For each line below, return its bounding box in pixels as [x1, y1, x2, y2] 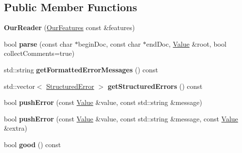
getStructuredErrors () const [107, 81, 203, 91]
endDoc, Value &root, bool [146, 38, 226, 49]
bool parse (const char [4, 38, 73, 49]
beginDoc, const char [78, 38, 141, 49]
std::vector [4, 81, 35, 91]
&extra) [4, 123, 27, 133]
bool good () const [4, 139, 61, 149]
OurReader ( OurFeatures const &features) [4, 22, 135, 33]
